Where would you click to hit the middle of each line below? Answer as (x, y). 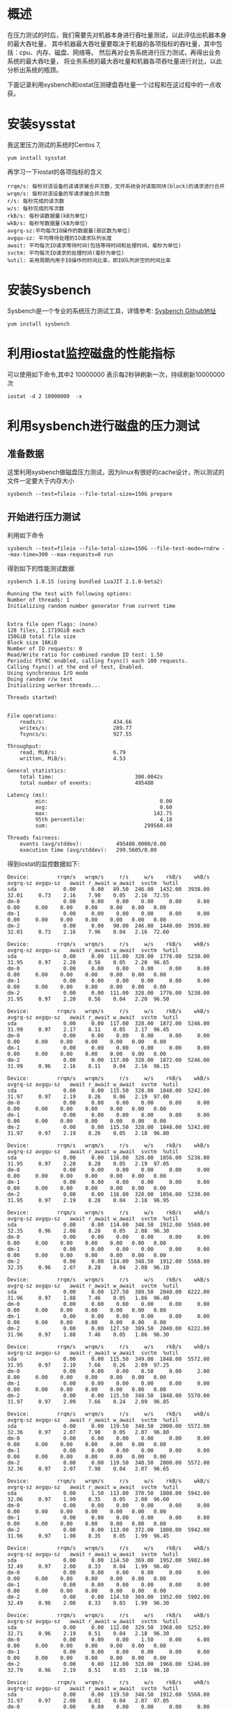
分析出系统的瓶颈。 (35, 70)
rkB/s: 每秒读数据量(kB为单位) (48, 216)
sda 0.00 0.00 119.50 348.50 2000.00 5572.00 (109, 1426)
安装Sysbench (49, 290)
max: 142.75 (104, 813)
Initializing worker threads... (54, 685)
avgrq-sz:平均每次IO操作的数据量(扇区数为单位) (69, 231)
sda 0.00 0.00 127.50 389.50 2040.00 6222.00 (109, 1292)
